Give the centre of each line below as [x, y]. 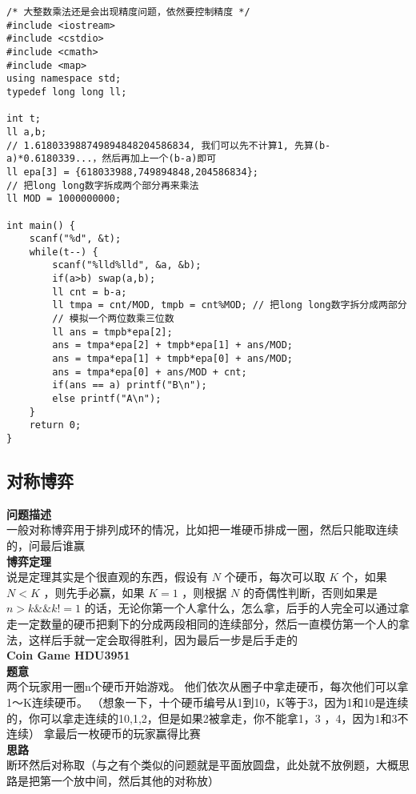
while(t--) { [64, 252]
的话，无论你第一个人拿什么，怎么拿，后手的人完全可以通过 [241, 608]
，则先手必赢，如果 [94, 592]
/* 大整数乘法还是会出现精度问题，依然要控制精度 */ [128, 12]
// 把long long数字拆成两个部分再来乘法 [103, 185]
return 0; [55, 425]
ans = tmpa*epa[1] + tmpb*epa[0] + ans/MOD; [172, 359]
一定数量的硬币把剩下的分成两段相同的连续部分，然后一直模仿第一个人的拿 [213, 624]
